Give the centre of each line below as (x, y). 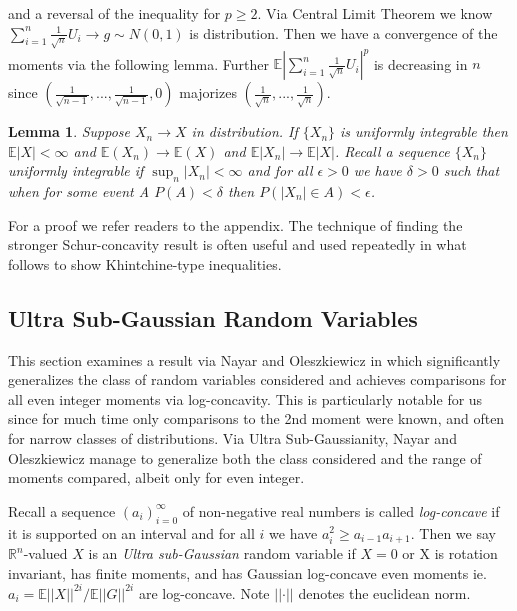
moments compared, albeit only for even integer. (156, 477)
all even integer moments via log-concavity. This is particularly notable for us (245, 398)
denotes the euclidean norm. (384, 592)
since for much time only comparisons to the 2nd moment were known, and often (256, 418)
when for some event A (79, 191)
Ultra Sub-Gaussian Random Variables (213, 317)
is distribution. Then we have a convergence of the (343, 32)
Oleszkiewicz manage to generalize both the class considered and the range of (245, 457)
